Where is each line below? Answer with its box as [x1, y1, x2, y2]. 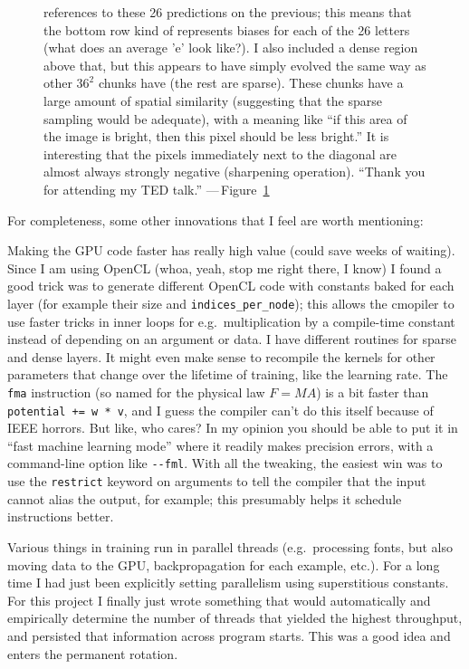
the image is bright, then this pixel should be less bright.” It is [43, 127, 389, 146]
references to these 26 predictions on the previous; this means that [43, 3, 412, 21]
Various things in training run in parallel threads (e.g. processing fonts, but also [7, 537, 454, 556]
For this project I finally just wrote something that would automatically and [7, 590, 431, 609]
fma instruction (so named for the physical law [7, 382, 265, 401]
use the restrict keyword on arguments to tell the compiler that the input [7, 472, 426, 491]
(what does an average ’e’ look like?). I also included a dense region [43, 38, 418, 57]
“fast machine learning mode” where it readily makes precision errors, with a [7, 435, 434, 454]
